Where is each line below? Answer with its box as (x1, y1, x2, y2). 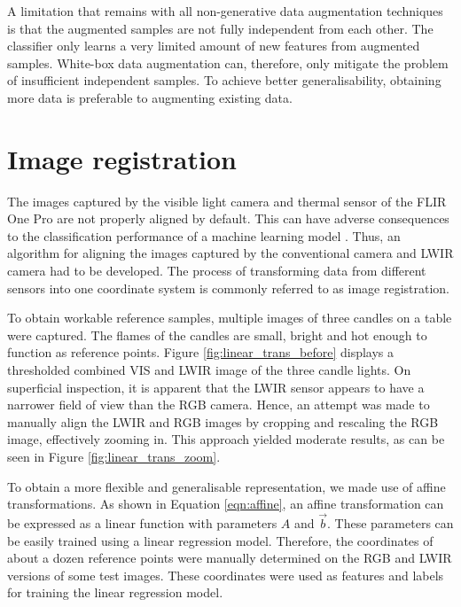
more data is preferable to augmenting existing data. (7, 88, 293, 106)
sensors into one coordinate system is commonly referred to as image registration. (7, 278, 449, 297)
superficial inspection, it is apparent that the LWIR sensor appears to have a (7, 377, 425, 396)
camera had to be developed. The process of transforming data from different (7, 261, 426, 280)
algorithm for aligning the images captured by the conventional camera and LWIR (7, 244, 454, 262)
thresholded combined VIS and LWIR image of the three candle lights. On (7, 361, 411, 379)
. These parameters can (327, 514, 454, 532)
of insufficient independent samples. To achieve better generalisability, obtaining (7, 71, 441, 89)
